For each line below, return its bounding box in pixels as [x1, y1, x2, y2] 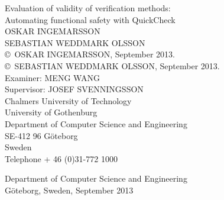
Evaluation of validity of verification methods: [5, 2, 171, 14]
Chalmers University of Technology [5, 94, 132, 107]
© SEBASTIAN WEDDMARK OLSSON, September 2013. [5, 59, 220, 72]
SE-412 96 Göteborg [5, 129, 78, 141]
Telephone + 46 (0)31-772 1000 [5, 152, 118, 164]
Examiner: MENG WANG [5, 71, 100, 83]
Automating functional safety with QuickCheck [5, 13, 176, 25]
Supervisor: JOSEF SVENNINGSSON [5, 83, 144, 95]
